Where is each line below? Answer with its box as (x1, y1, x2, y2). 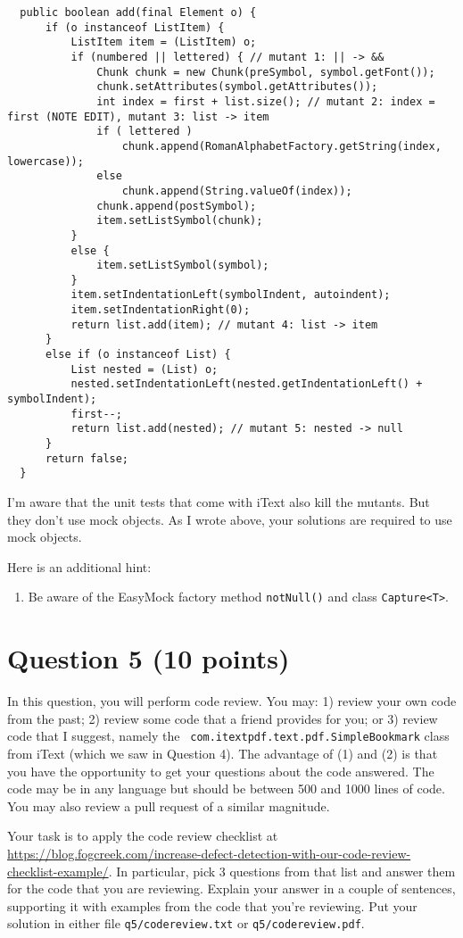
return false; (45, 452, 129, 465)
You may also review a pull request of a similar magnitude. (7, 796, 330, 815)
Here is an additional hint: (7, 557, 152, 576)
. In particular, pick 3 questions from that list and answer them (108, 861, 456, 880)
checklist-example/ (7, 861, 109, 880)
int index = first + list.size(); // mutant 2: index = (96, 95, 435, 108)
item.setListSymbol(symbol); (96, 259, 269, 272)
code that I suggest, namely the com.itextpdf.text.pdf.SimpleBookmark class (7, 726, 450, 745)
